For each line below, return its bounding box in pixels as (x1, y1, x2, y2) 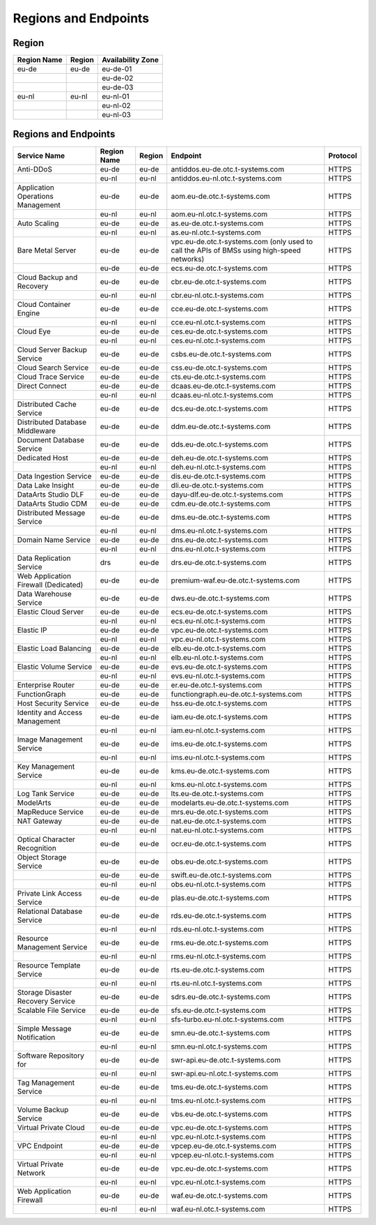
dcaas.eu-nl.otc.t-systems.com (171, 390, 274, 400)
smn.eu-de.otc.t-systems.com (171, 1028, 270, 1037)
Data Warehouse (17, 589, 72, 599)
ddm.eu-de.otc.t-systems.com (171, 421, 271, 431)
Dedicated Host (17, 453, 69, 463)
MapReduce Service (17, 806, 84, 816)
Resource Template (17, 960, 81, 970)
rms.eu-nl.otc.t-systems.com (171, 951, 266, 961)
